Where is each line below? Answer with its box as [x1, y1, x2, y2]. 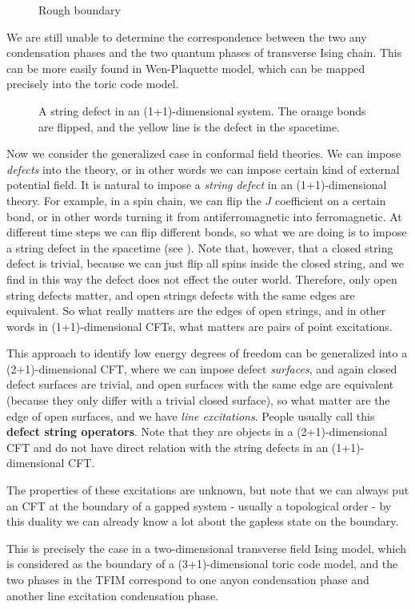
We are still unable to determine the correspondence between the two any [6, 28, 367, 45]
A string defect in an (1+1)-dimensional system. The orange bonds [38, 102, 366, 119]
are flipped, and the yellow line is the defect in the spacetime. [38, 118, 341, 135]
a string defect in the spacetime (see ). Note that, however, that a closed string [6, 239, 393, 256]
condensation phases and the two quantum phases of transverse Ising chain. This [6, 44, 402, 61]
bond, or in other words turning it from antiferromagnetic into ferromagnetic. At [6, 208, 402, 224]
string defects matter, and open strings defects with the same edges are [6, 286, 355, 303]
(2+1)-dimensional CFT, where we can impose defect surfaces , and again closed [6, 360, 397, 377]
